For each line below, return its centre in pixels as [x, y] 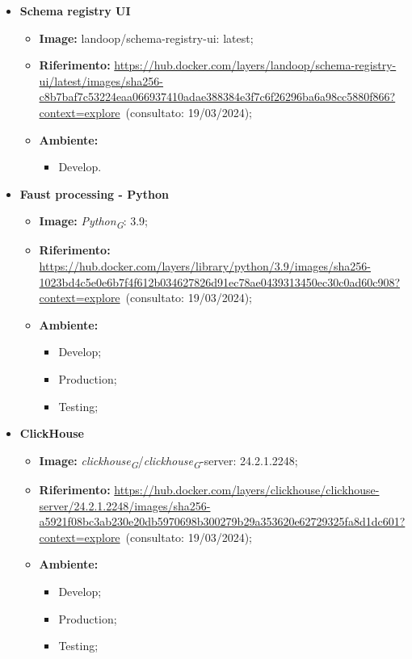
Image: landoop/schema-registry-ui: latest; [146, 38]
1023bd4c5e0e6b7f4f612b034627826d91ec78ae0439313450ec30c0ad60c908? [220, 281]
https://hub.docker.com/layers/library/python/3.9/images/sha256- [205, 266]
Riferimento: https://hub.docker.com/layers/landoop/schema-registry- [218, 65]
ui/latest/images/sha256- [101, 80]
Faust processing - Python [94, 193]
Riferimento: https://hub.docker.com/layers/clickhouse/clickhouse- [209, 489]
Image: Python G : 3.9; [94, 222]
